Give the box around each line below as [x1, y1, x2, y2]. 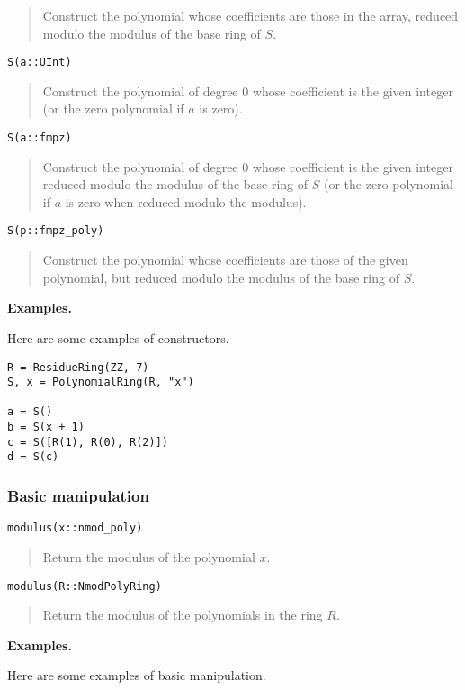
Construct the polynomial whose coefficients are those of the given [42, 250, 408, 269]
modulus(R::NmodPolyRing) [7, 579, 162, 593]
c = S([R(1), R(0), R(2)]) [7, 435, 168, 449]
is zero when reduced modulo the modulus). [65, 192, 307, 211]
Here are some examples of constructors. [7, 328, 229, 347]
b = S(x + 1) [7, 421, 85, 434]
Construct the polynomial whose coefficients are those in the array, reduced [42, 6, 459, 24]
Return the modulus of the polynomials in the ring [42, 605, 323, 624]
